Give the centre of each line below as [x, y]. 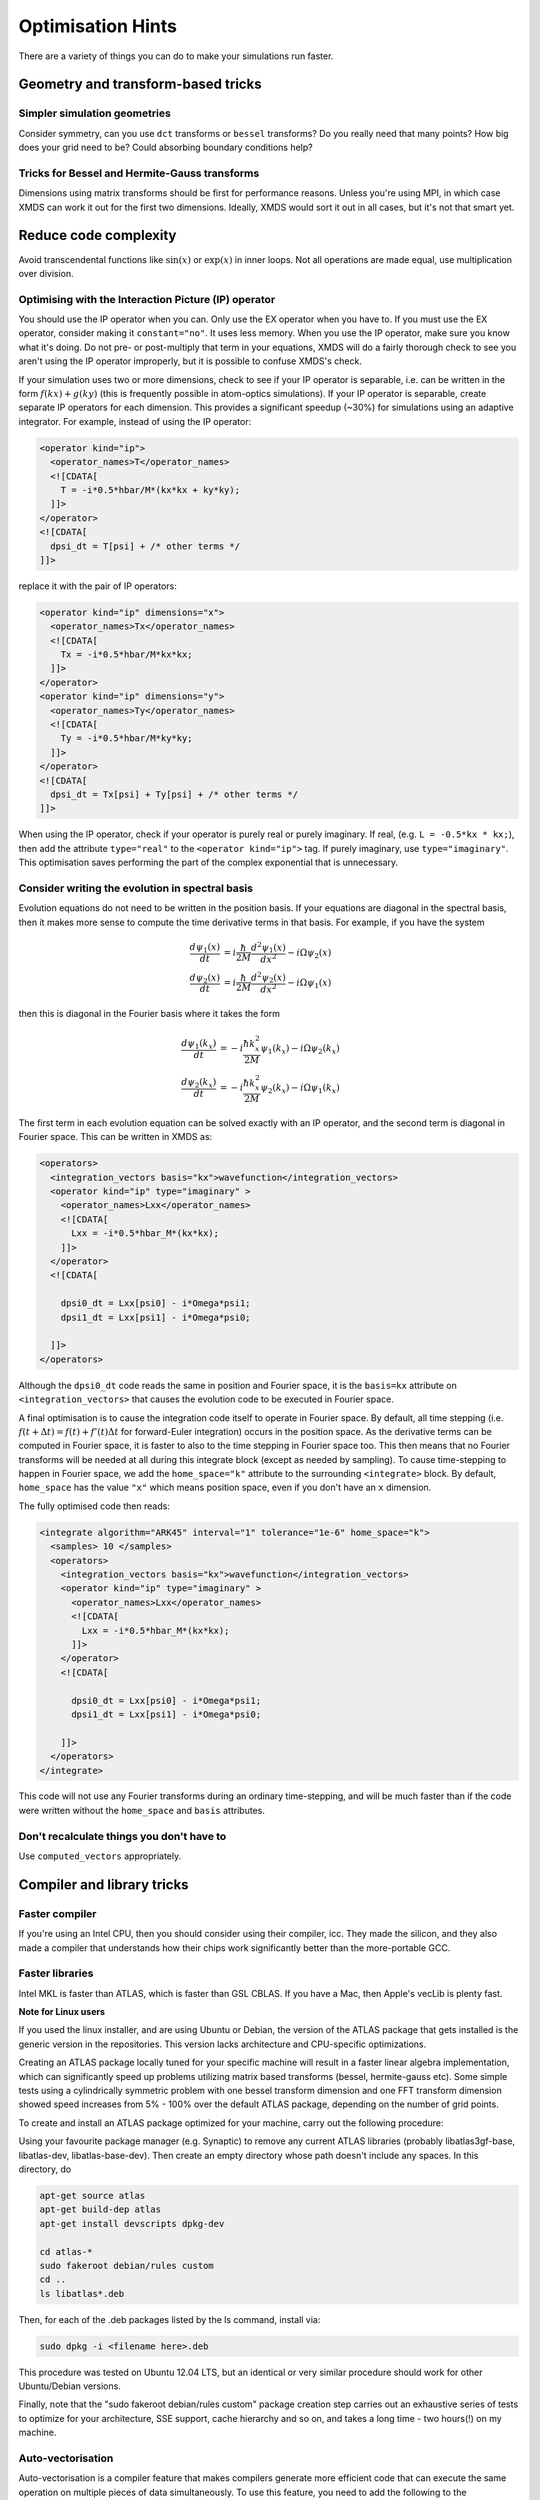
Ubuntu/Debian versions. [70, 2386]
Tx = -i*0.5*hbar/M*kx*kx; [127, 654]
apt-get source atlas [92, 2195]
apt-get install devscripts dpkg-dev [132, 2223]
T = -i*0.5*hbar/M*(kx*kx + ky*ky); [150, 489]
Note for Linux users [61, 2012]
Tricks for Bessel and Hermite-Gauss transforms [139, 173]
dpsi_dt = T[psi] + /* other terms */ [145, 546]
